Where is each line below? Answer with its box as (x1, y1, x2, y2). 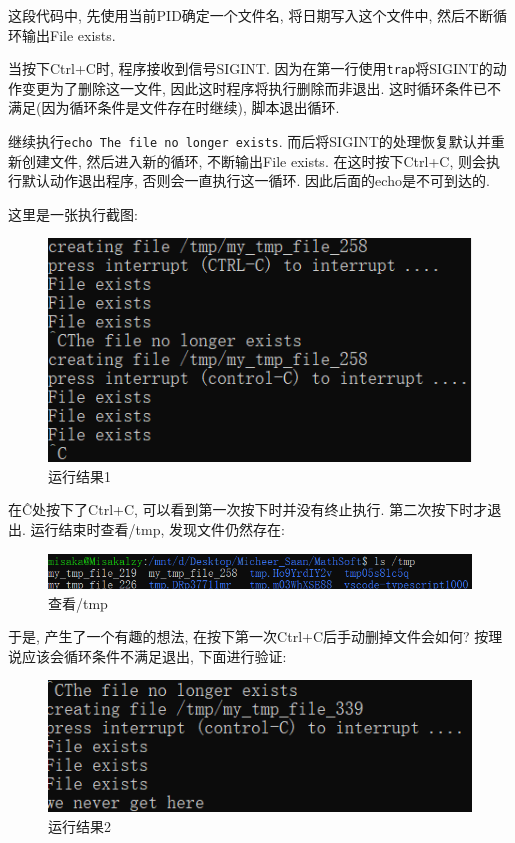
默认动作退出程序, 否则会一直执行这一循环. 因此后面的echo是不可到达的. (21, 170, 490, 191)
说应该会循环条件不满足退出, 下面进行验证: (8, 645, 287, 666)
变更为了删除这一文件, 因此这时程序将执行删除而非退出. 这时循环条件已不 (21, 77, 502, 98)
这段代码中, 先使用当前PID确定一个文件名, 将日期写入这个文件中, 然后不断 (8, 5, 493, 25)
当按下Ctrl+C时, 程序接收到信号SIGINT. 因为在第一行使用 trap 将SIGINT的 (8, 58, 493, 79)
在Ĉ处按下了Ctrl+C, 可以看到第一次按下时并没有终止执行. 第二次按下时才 (8, 499, 488, 520)
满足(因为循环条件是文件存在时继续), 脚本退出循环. (8, 97, 340, 118)
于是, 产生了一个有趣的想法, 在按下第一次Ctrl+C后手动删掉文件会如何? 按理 (8, 626, 503, 647)
